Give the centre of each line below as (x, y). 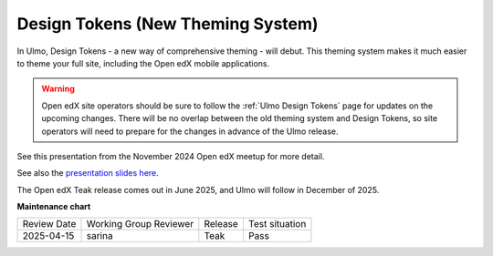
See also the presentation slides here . (88, 173)
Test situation (277, 224)
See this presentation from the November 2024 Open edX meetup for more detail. (171, 156)
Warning (58, 89)
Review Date (49, 224)
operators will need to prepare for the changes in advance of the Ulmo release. (190, 131)
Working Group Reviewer (140, 224)
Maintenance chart (54, 207)
